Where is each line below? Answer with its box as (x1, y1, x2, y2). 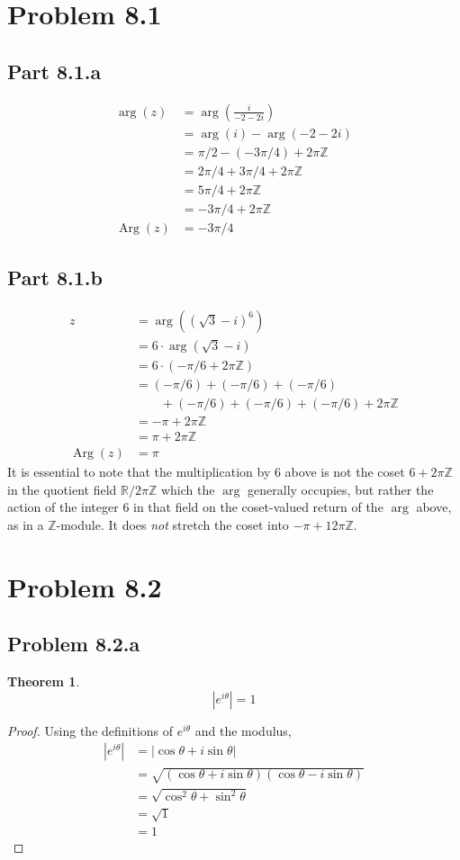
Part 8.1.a (7, 57, 102, 85)
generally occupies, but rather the (248, 479, 434, 498)
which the (160, 479, 215, 498)
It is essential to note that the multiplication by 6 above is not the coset (7, 462, 405, 481)
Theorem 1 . (7, 672, 80, 691)
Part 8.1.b (7, 264, 103, 291)
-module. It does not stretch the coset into (56, 515, 289, 534)
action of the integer (7, 497, 119, 516)
